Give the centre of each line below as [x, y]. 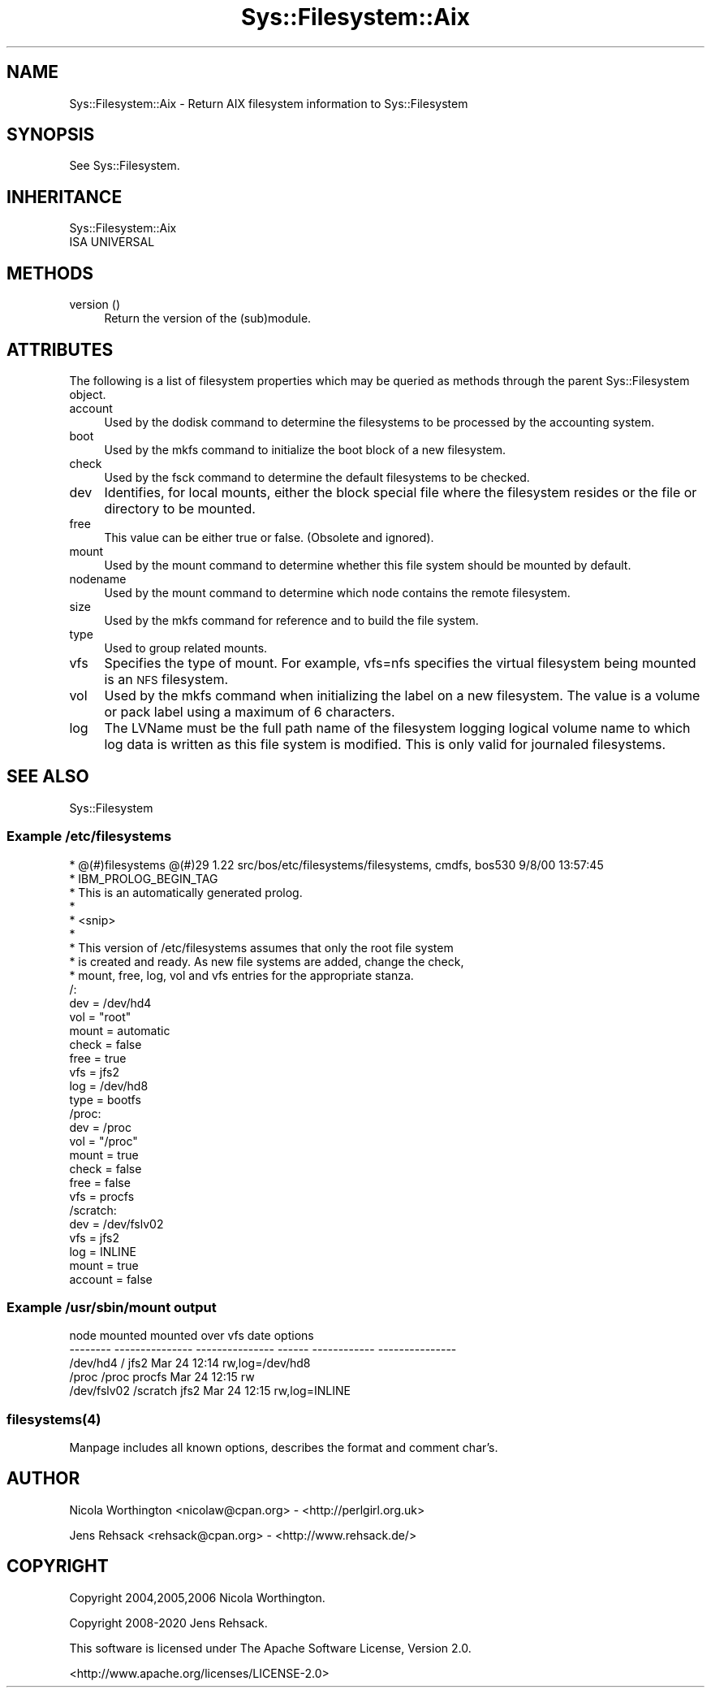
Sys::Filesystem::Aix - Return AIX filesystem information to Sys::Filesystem [269, 103]
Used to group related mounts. [186, 648]
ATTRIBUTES [60, 349]
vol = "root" [100, 1016]
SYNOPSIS [51, 135]
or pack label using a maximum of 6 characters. [250, 711]
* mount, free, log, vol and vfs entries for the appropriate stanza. [241, 975]
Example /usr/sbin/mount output [112, 1307]
